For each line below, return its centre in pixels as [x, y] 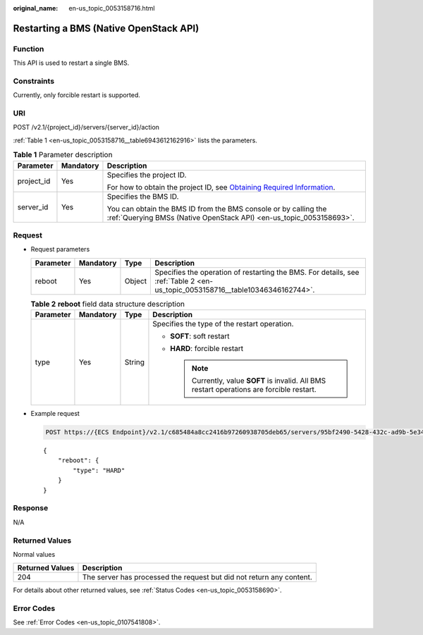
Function [29, 49]
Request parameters [60, 249]
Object [136, 280]
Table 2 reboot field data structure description [108, 304]
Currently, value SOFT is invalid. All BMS [259, 381]
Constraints [34, 81]
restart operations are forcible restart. [254, 390]
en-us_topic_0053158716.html [112, 8]
